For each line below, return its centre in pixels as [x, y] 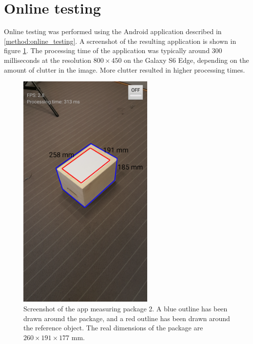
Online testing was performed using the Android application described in [113, 31]
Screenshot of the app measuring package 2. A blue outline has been [126, 308]
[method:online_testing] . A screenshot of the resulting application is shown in [120, 41]
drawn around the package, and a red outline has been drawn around [127, 318]
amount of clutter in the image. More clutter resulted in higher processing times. [125, 69]
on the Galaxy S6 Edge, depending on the [186, 60]
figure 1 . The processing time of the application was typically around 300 [113, 50]
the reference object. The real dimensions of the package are [113, 328]
